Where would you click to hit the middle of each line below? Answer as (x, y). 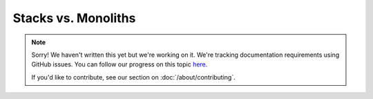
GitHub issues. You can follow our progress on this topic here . (119, 64)
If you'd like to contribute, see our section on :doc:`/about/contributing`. (134, 77)
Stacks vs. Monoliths (74, 18)
